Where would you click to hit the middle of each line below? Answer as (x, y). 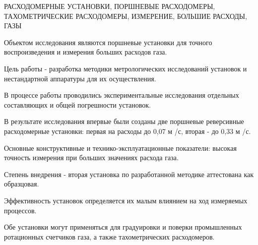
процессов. (20, 210)
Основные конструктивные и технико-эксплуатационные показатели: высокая (120, 148)
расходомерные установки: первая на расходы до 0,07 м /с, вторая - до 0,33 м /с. (128, 131)
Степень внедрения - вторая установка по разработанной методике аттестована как (129, 174)
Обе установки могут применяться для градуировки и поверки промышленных (123, 227)
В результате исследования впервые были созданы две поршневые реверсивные (124, 121)
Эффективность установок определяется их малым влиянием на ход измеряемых (126, 200)
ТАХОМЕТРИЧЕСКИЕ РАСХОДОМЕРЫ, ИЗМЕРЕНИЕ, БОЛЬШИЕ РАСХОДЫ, (126, 16)
